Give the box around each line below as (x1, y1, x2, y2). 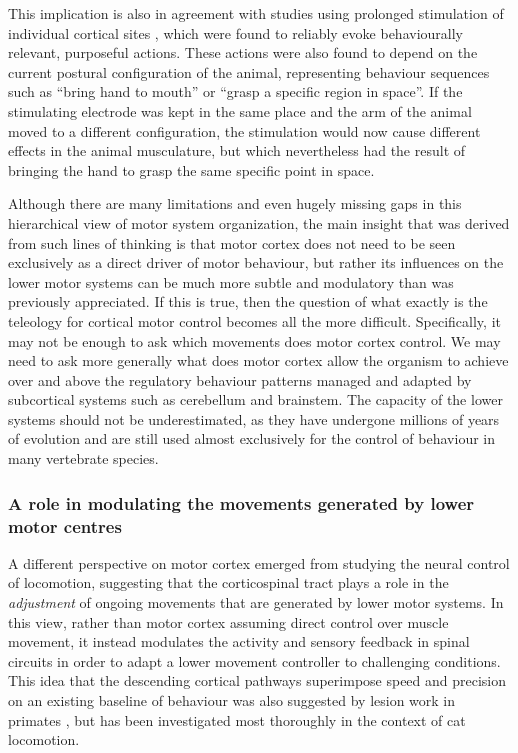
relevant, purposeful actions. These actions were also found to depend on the (8, 42, 478, 63)
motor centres (8, 513, 122, 538)
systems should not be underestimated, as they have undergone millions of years (8, 408, 500, 429)
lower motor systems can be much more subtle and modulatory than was (8, 271, 454, 292)
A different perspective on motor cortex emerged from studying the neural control (8, 552, 510, 573)
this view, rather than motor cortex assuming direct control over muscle (8, 611, 449, 632)
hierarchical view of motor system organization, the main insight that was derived (8, 212, 510, 233)
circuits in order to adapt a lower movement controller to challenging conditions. (8, 650, 501, 671)
